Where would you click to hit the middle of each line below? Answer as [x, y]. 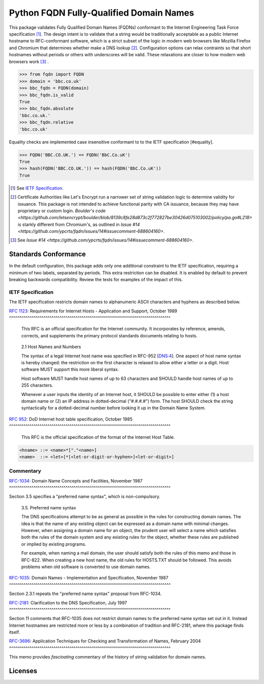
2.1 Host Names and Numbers [51, 347]
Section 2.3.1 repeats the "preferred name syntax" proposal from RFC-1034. [85, 594]
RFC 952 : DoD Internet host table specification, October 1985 [71, 419]
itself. [15, 632]
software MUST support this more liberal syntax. [70, 370]
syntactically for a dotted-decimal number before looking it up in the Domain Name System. [113, 408]
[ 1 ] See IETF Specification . [37, 188]
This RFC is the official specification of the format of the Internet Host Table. [98, 437]
